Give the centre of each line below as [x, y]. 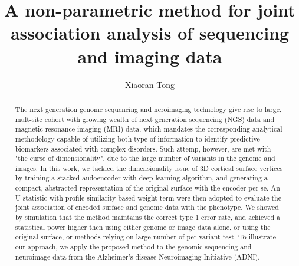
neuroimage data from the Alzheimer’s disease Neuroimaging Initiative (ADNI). [137, 256]
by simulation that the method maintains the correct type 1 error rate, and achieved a [147, 217]
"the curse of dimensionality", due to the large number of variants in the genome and [145, 158]
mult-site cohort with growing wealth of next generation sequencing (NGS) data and [145, 119]
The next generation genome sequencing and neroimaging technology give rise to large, [148, 109]
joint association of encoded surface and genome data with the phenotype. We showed [147, 207]
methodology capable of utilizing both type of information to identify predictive [137, 138]
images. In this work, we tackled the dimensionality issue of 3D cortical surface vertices [149, 168]
